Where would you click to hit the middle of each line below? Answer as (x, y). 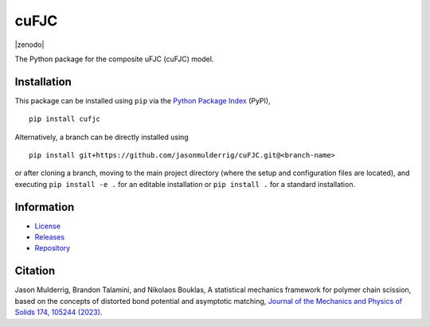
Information (45, 207)
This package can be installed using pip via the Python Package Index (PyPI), (143, 100)
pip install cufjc (65, 119)
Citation (35, 271)
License (48, 226)
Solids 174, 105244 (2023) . (59, 312)
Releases (50, 237)
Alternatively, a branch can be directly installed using (102, 137)
